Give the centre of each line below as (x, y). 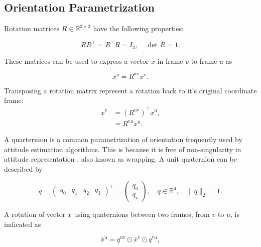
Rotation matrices (32, 28)
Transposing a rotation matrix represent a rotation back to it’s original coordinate (130, 90)
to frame (204, 60)
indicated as (23, 224)
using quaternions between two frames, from (142, 214)
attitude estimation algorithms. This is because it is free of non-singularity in (123, 149)
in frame (170, 60)
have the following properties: (139, 28)
